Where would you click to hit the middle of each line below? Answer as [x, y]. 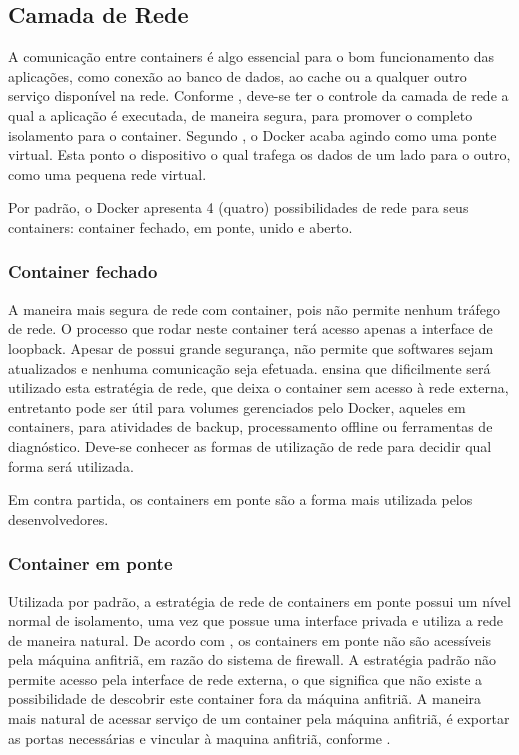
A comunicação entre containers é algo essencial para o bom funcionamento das [251, 56]
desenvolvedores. [58, 518]
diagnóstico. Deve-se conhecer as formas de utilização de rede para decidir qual [250, 445]
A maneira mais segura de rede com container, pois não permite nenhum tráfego [254, 308]
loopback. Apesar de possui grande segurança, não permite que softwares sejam [251, 347]
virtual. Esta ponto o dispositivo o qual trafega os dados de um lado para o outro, [259, 154]
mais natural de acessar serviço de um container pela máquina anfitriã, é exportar [259, 718]
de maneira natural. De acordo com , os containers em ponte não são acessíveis [249, 639]
